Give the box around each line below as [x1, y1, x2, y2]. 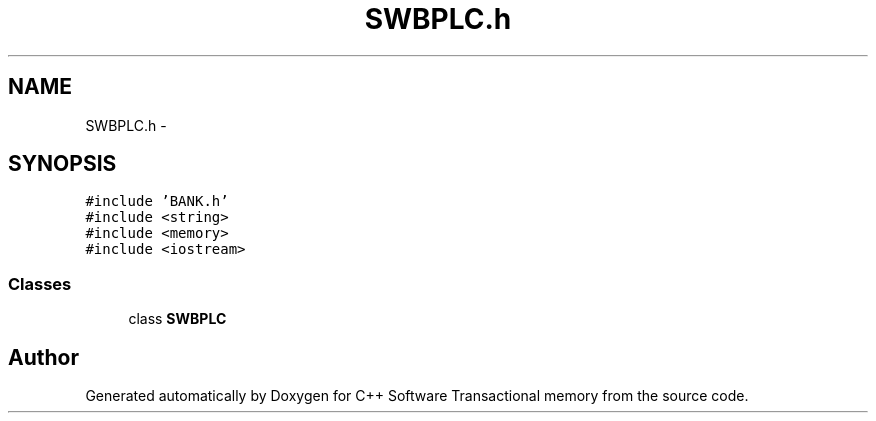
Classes [8, 273, 72, 294]
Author [8, 344, 79, 370]
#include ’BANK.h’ [85, 193, 229, 210]
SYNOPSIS [8, 151, 117, 177]
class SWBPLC [128, 310, 227, 328]
